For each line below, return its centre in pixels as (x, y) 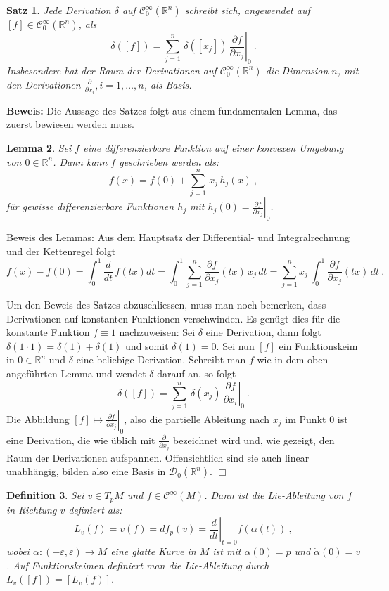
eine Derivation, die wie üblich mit (81, 440)
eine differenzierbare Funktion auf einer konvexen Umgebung (213, 147)
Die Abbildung (38, 418)
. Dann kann (80, 161)
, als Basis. (168, 84)
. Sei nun (235, 345)
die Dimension (297, 70)
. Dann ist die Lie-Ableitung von (274, 495)
